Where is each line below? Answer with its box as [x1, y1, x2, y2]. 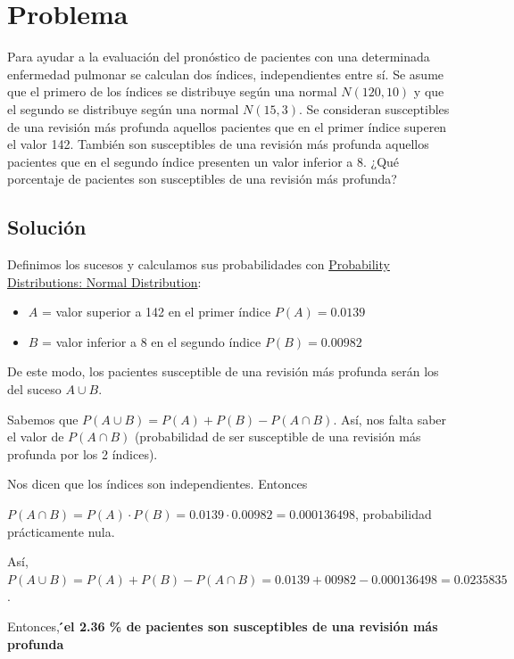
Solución [7, 213, 87, 241]
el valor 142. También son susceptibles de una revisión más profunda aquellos [7, 135, 429, 153]
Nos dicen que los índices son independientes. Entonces [7, 474, 308, 493]
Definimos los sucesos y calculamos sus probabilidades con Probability [7, 255, 390, 274]
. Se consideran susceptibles [299, 99, 450, 118]
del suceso [7, 380, 62, 399]
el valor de [7, 427, 64, 446]
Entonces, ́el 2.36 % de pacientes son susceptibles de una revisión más [7, 616, 438, 635]
